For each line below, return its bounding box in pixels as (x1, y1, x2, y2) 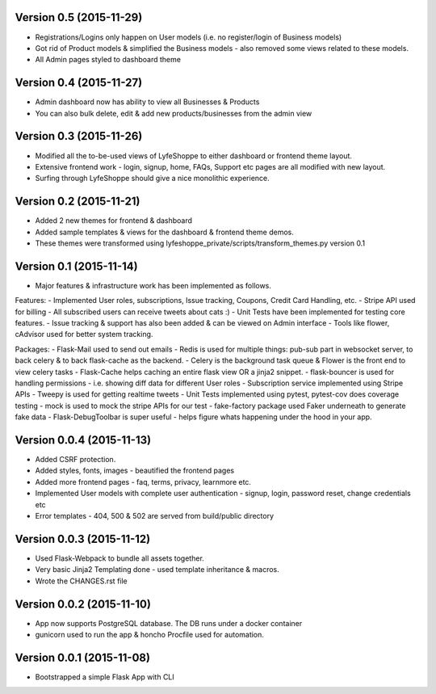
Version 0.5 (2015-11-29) (15, 11, 143, 24)
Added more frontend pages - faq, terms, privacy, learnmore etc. (35, 477, 252, 486)
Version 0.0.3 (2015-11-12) (15, 532, 151, 545)
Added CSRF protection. (35, 455, 116, 465)
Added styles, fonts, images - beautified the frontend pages (35, 465, 234, 476)
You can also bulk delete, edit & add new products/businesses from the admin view (35, 108, 312, 118)
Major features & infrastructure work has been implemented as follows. (35, 280, 272, 290)
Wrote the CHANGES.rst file (35, 576, 128, 586)
